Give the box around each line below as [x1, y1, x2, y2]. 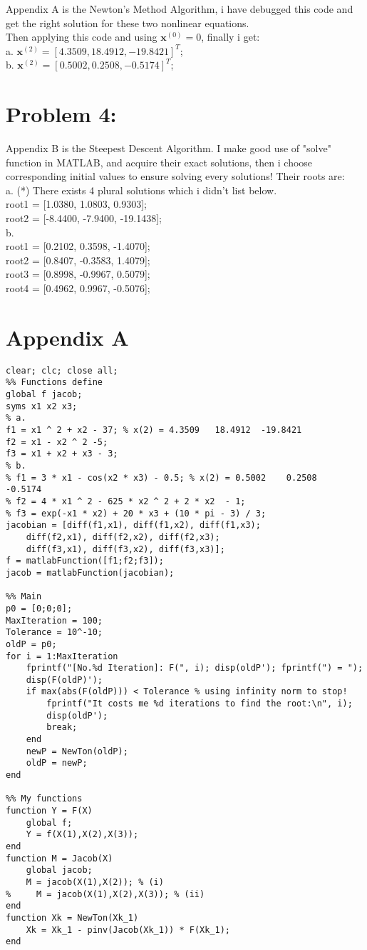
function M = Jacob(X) [6, 853, 113, 864]
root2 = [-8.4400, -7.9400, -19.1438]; [6, 211, 162, 226]
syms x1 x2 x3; [6, 401, 78, 411]
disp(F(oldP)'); [26, 674, 103, 685]
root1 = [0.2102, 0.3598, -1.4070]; [6, 239, 150, 254]
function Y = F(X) [6, 806, 93, 816]
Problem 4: [6, 99, 117, 129]
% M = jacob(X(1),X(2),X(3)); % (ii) [6, 889, 205, 899]
